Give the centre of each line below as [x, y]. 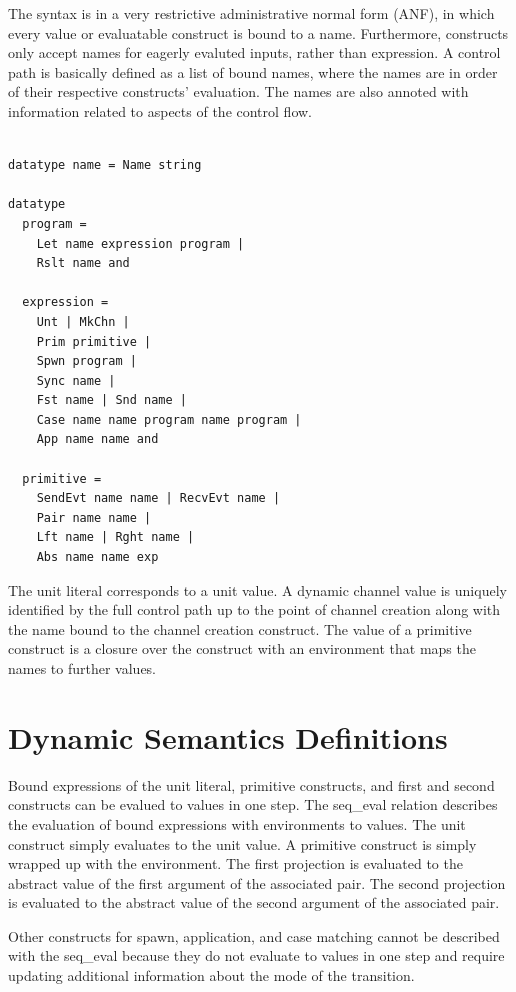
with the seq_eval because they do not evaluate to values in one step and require [256, 955]
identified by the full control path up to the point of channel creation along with [254, 609]
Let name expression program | [140, 243]
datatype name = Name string [105, 165]
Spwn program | [86, 361]
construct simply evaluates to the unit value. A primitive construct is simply [242, 843]
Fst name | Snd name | [111, 400]
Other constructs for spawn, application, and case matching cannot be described [254, 935]
